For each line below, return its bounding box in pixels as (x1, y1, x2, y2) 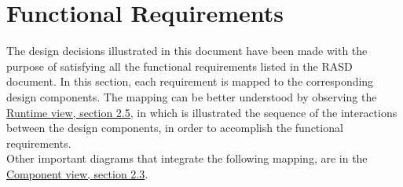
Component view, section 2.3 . (6, 165, 148, 181)
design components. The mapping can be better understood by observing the (6, 88, 377, 104)
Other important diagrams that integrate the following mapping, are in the (6, 150, 368, 167)
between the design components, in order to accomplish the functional (6, 119, 343, 136)
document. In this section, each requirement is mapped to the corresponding (6, 73, 374, 90)
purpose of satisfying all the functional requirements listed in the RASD (6, 57, 353, 74)
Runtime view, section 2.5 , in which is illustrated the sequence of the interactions (6, 104, 398, 120)
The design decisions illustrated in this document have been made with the (6, 42, 368, 59)
